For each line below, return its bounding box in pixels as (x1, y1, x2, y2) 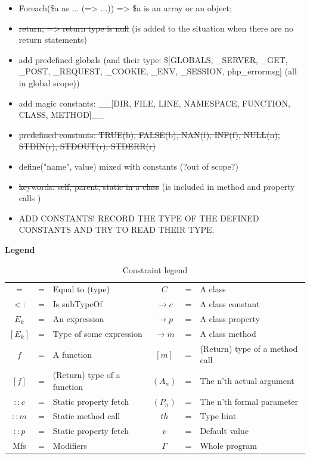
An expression (52, 313, 104, 325)
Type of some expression (52, 327, 142, 339)
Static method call (52, 410, 120, 422)
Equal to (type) (52, 283, 110, 295)
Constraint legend (122, 263, 188, 276)
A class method (200, 327, 256, 339)
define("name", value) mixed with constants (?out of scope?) (18, 160, 238, 172)
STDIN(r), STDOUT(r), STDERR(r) (18, 140, 156, 152)
